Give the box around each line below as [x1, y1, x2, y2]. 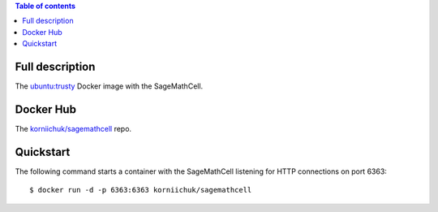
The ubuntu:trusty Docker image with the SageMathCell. [15, 81, 204, 91]
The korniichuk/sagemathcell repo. [15, 123, 132, 133]
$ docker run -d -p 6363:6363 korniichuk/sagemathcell [29, 185, 252, 195]
